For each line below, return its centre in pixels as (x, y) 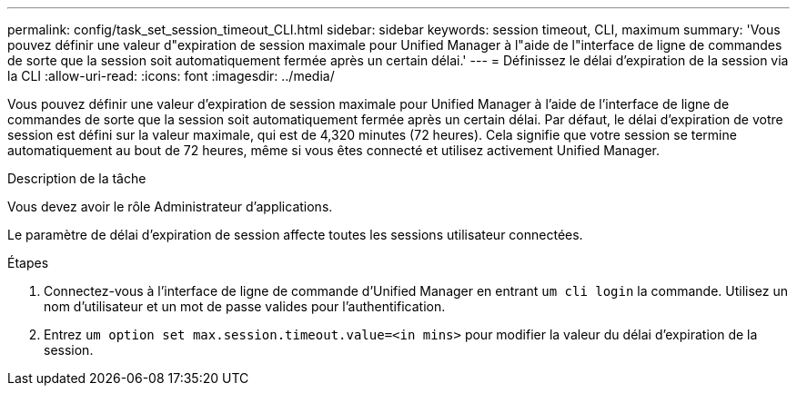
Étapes (28, 263)
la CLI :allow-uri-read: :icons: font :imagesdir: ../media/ (171, 76)
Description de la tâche (77, 178)
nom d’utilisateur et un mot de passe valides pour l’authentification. (245, 306)
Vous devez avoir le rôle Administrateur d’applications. (170, 206)
